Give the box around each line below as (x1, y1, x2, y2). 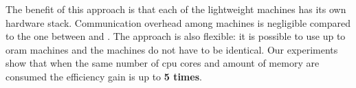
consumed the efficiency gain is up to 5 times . (5, 69, 202, 83)
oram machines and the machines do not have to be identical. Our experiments (5, 42, 338, 56)
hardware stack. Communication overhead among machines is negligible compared (5, 15, 351, 30)
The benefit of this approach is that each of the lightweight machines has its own (5, 2, 346, 16)
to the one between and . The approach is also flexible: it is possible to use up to (5, 29, 346, 43)
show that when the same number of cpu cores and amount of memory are (5, 56, 320, 70)
